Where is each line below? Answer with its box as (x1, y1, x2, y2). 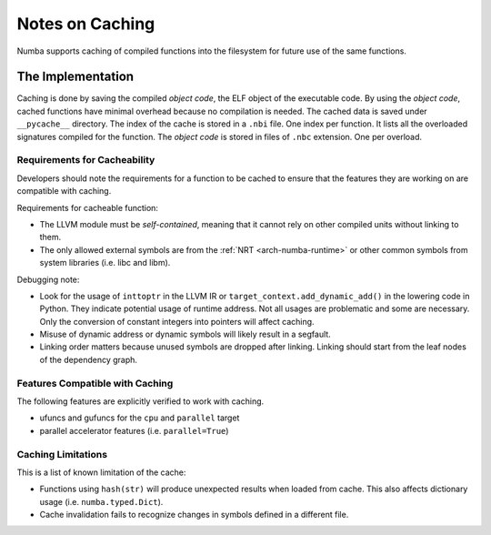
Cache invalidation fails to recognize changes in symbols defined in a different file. (39, 510, 349, 520)
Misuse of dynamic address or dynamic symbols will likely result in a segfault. (39, 328, 331, 340)
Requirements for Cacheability (16, 154, 155, 167)
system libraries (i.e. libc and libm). (39, 257, 171, 268)
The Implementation (16, 69, 135, 85)
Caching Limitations (16, 448, 108, 460)
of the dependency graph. (39, 354, 138, 365)
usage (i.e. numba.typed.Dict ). (39, 496, 164, 507)
